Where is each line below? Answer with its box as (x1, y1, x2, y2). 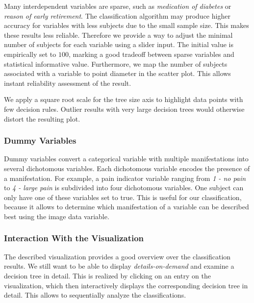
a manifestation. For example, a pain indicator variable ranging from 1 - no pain (4, 173, 246, 183)
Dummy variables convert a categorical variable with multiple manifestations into (4, 153, 249, 164)
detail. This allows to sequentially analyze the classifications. (4, 290, 186, 300)
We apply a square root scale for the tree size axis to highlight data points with (4, 94, 243, 104)
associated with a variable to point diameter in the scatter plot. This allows (4, 68, 231, 78)
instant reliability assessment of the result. (4, 77, 131, 88)
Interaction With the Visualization (4, 232, 144, 244)
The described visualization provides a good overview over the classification (4, 251, 231, 261)
